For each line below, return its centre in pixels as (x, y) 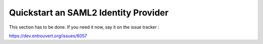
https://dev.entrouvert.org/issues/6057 (48, 36)
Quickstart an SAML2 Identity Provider (89, 13)
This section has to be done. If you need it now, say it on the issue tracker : (84, 27)
